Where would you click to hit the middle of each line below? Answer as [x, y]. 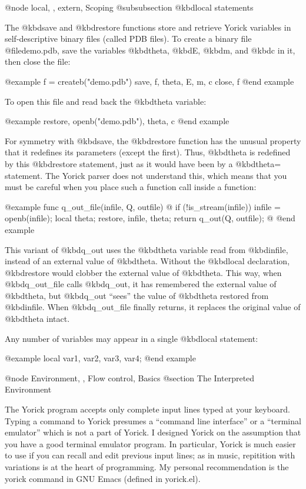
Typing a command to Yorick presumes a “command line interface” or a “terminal [153, 420]
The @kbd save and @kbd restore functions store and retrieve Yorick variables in [148, 27]
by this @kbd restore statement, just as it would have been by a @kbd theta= [143, 163]
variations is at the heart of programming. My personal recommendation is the [147, 467]
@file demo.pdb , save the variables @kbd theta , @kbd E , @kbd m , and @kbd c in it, [150, 50]
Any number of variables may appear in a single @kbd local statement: [132, 338]
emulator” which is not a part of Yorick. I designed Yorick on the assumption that [153, 432]
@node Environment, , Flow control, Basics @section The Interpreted [130, 377]
